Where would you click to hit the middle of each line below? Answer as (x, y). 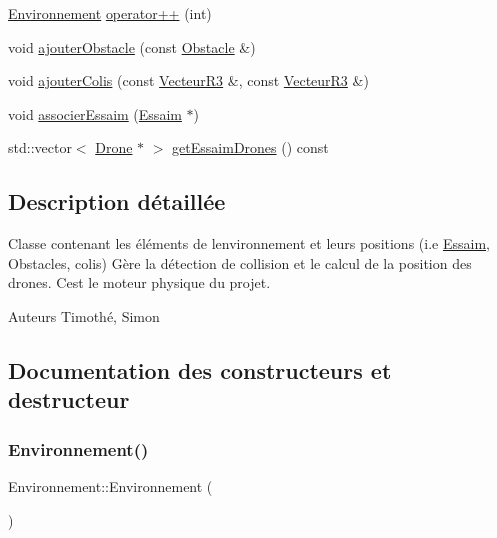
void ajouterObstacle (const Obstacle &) (132, 46)
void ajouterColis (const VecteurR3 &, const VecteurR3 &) (188, 80)
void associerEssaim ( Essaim (95, 113)
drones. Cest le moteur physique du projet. (139, 282)
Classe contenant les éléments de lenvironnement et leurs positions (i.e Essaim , (249, 243)
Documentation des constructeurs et (200, 369)
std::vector (40, 147)
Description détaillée (117, 201)
